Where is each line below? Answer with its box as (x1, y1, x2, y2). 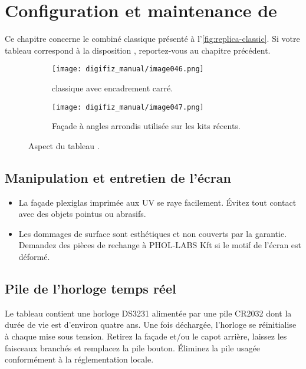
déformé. (18, 250, 50, 262)
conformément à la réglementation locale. (5, 353, 154, 365)
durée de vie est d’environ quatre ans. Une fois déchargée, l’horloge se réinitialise (5, 318, 297, 331)
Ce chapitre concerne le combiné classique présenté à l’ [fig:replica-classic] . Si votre (5, 32, 300, 45)
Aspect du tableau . (28, 139, 100, 151)
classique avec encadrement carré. (52, 81, 173, 94)
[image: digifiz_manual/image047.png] (52, 103, 204, 111)
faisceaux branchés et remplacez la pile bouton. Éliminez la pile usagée (5, 341, 260, 354)
